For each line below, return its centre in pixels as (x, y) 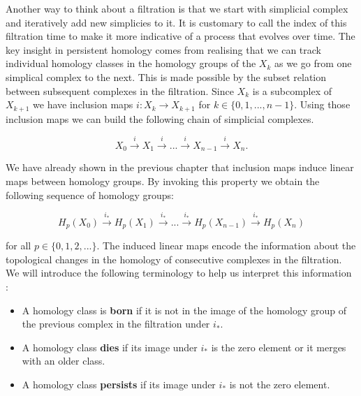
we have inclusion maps (83, 104)
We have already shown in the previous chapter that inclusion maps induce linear (180, 167)
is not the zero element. (280, 384)
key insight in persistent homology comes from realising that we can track (164, 49)
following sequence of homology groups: (90, 195)
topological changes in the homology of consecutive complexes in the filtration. (174, 259)
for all (19, 245)
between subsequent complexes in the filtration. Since (120, 90)
